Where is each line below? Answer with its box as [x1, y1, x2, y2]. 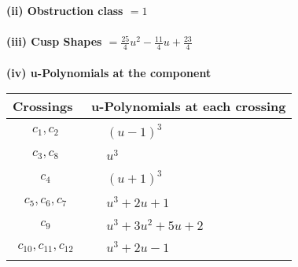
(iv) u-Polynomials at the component [6, 64, 212, 80]
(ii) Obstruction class [6, 2, 123, 18]
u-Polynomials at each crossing [91, 97, 286, 116]
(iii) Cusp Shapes [6, 33, 102, 50]
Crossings [13, 97, 73, 116]
